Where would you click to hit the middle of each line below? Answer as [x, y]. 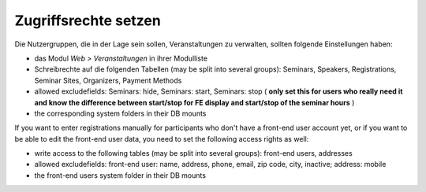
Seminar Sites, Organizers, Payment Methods [108, 80]
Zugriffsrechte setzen [88, 20]
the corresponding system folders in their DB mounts [120, 113]
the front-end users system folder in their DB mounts [120, 175]
